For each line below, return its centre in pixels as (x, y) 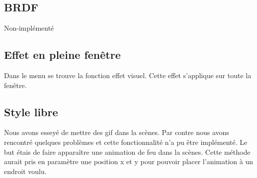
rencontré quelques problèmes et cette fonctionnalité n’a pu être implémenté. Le (126, 142)
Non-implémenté (29, 28)
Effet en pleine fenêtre (62, 55)
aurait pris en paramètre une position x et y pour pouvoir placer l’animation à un (128, 161)
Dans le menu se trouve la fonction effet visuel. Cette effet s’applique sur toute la (128, 75)
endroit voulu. (25, 171)
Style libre (31, 111)
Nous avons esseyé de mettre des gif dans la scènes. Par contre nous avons (117, 132)
